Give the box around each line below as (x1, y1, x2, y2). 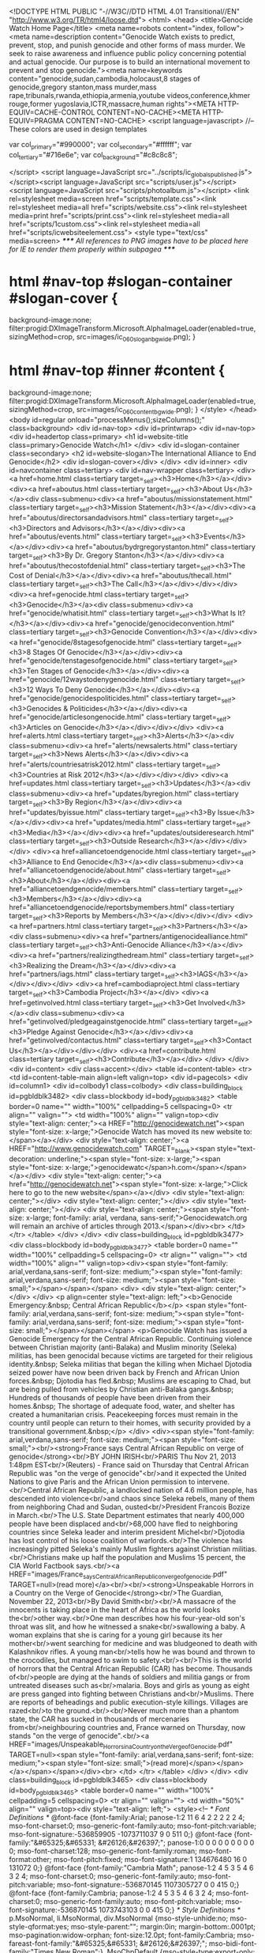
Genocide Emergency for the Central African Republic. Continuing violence (9, 1334, 253, 1344)
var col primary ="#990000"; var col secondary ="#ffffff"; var (9, 140, 192, 151)
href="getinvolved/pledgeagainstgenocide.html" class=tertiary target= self (9, 1016, 248, 1028)
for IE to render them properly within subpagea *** (9, 244, 176, 254)
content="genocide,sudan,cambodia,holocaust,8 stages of (9, 74, 200, 83)
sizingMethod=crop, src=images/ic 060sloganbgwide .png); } (9, 332, 196, 343)
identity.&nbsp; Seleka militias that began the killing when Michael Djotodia (9, 1360, 252, 1369)
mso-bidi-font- (208, 1938, 257, 1948)
